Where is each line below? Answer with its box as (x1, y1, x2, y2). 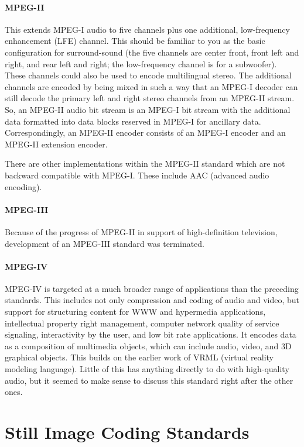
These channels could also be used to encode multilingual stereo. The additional (5, 69, 292, 81)
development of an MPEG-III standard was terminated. (5, 237, 205, 249)
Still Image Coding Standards (5, 420, 250, 444)
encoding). (5, 180, 42, 192)
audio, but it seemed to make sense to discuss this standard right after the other (5, 374, 293, 386)
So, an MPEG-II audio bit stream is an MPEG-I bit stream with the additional (5, 103, 291, 115)
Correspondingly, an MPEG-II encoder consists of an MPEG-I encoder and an (5, 126, 286, 139)
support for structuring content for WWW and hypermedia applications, (5, 305, 266, 318)
